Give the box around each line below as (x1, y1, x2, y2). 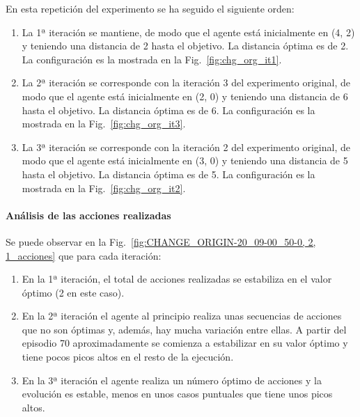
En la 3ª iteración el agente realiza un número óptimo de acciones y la (22, 372, 322, 387)
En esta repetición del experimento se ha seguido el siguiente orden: (6, 1, 295, 15)
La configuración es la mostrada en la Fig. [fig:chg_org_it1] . (22, 52, 282, 66)
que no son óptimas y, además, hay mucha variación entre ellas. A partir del (22, 322, 347, 336)
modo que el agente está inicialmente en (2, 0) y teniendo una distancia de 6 (22, 88, 348, 103)
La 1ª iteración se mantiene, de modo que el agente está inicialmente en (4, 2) (22, 24, 355, 39)
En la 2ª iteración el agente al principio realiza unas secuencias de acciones (22, 308, 342, 323)
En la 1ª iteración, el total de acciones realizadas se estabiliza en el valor (22, 272, 332, 286)
